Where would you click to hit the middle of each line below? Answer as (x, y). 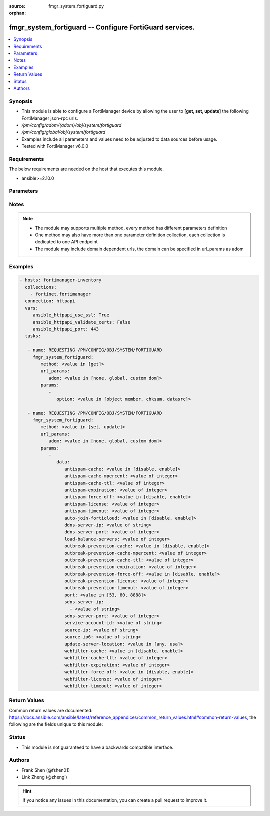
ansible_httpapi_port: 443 (66, 329)
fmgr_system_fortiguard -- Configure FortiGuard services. (102, 27)
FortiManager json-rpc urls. (50, 118)
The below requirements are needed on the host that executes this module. (87, 169)
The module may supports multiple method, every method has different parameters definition (131, 228)
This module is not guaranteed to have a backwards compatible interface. (98, 747)
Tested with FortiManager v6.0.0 (55, 146)
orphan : (18, 13)
